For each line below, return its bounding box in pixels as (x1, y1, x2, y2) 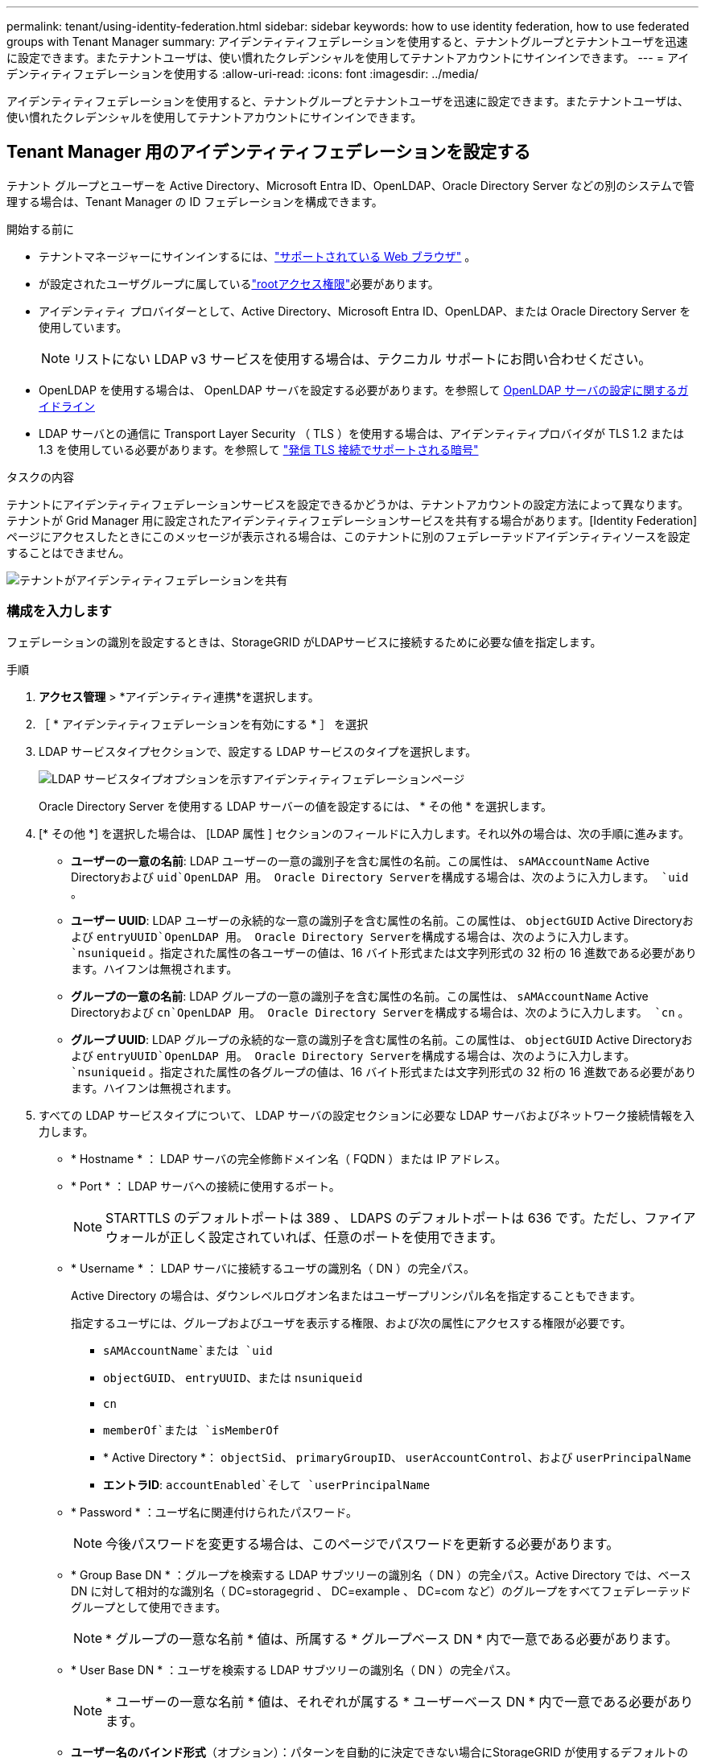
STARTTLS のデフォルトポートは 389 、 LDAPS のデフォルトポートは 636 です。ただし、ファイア (105, 1209, 696, 1226)
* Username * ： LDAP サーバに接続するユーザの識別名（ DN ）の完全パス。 (71, 1261, 475, 1275)
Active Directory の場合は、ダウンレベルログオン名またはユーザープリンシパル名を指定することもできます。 (71, 1288, 641, 1302)
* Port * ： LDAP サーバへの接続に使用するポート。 (71, 1178, 340, 1193)
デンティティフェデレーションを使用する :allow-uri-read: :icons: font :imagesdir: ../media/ (6, 67, 479, 80)
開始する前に (6, 221, 74, 236)
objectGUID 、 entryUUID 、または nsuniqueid (103, 1370, 363, 1385)
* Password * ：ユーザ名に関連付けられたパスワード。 (71, 1504, 358, 1519)
